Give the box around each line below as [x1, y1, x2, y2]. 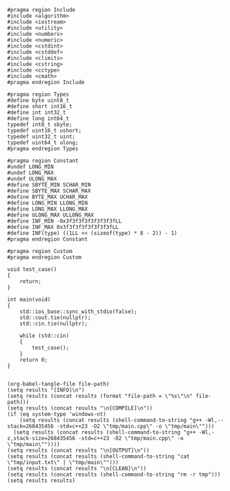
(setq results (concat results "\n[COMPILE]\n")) [7, 405, 153, 412]
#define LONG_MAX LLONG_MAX [7, 206, 88, 212]
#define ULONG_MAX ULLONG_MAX [7, 212, 95, 219]
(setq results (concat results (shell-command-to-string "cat [7, 453, 190, 460]
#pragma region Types [7, 91, 70, 98]
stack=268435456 [7, 423, 54, 430]
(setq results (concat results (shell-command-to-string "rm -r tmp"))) [7, 471, 221, 478]
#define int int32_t [7, 109, 67, 116]
